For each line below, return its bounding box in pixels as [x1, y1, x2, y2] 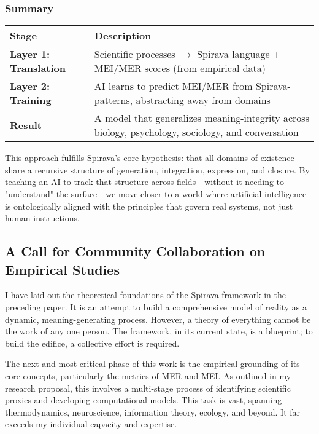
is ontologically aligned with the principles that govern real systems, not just [5, 199, 293, 212]
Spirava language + [197, 47, 281, 61]
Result [10, 117, 42, 132]
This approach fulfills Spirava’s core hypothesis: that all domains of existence [5, 151, 294, 164]
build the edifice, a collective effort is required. [5, 336, 180, 349]
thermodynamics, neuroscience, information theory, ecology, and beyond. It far [5, 405, 301, 418]
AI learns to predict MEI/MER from [94, 79, 253, 93]
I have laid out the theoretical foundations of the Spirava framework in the [5, 288, 286, 301]
